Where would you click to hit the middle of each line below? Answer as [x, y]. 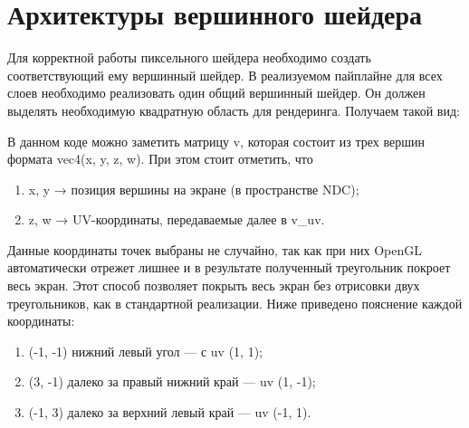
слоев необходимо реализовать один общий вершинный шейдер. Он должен [216, 93]
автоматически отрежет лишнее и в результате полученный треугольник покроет [229, 267]
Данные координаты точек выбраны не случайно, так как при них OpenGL [215, 249]
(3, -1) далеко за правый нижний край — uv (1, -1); [172, 381]
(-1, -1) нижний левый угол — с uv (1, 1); [145, 351]
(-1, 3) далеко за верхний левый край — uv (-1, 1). [170, 412]
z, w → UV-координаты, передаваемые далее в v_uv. [177, 219]
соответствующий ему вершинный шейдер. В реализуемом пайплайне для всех [225, 75]
